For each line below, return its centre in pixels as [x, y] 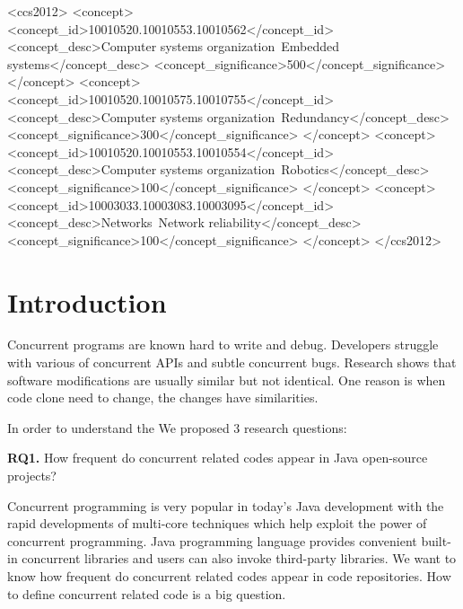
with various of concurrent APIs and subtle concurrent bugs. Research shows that [232, 362]
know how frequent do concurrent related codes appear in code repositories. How [229, 575]
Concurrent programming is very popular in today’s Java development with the [226, 505]
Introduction [87, 301]
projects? [32, 475]
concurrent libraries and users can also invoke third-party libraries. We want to [239, 558]
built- [436, 540]
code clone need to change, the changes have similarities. [163, 397]
